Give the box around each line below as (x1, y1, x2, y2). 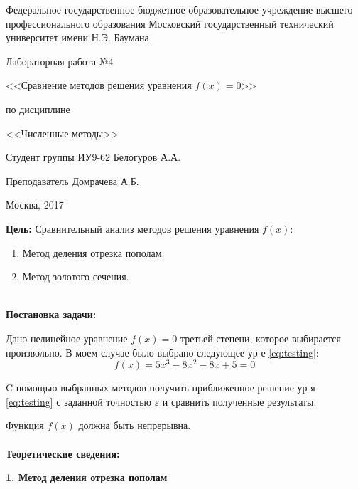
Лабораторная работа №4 (6, 53, 114, 68)
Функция (6, 418, 44, 433)
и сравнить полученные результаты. (162, 394, 317, 409)
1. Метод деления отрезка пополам (6, 470, 168, 485)
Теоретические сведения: (6, 446, 120, 461)
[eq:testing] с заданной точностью (6, 394, 151, 409)
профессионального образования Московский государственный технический (6, 16, 334, 31)
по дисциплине (6, 101, 70, 116)
